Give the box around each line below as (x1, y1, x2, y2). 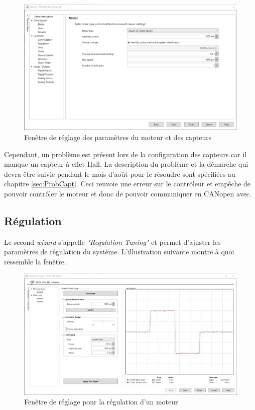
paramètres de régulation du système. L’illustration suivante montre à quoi (4, 246, 234, 257)
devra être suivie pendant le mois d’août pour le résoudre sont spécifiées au (4, 168, 235, 179)
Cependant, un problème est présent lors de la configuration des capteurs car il (4, 149, 247, 159)
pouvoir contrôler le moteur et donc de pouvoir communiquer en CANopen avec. (4, 188, 251, 198)
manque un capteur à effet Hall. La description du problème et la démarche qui (4, 159, 248, 169)
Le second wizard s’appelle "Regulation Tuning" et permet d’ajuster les (4, 236, 221, 247)
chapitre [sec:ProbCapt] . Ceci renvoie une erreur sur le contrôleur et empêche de (4, 178, 251, 189)
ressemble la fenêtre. (4, 256, 66, 266)
